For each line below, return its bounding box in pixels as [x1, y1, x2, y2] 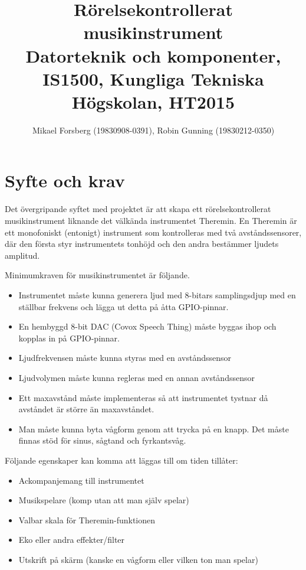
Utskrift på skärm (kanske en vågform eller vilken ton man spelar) [18, 553, 258, 565]
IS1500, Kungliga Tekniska [42, 66, 264, 90]
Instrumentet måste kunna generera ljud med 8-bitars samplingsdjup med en [18, 288, 296, 301]
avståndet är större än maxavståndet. [18, 403, 154, 415]
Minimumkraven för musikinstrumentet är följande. [5, 269, 190, 281]
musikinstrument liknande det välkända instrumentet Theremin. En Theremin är [5, 214, 297, 226]
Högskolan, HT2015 [71, 89, 235, 113]
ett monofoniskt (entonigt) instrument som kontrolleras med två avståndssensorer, [5, 226, 302, 238]
